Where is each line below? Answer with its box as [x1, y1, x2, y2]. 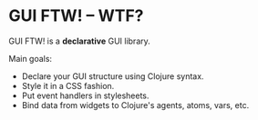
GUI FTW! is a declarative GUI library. [8, 35, 151, 46]
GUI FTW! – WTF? [8, 5, 144, 26]
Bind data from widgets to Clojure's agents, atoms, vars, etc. [21, 99, 250, 110]
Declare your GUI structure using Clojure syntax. [21, 70, 204, 82]
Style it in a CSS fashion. [21, 80, 115, 91]
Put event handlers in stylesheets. [21, 90, 150, 101]
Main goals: [8, 53, 52, 64]
